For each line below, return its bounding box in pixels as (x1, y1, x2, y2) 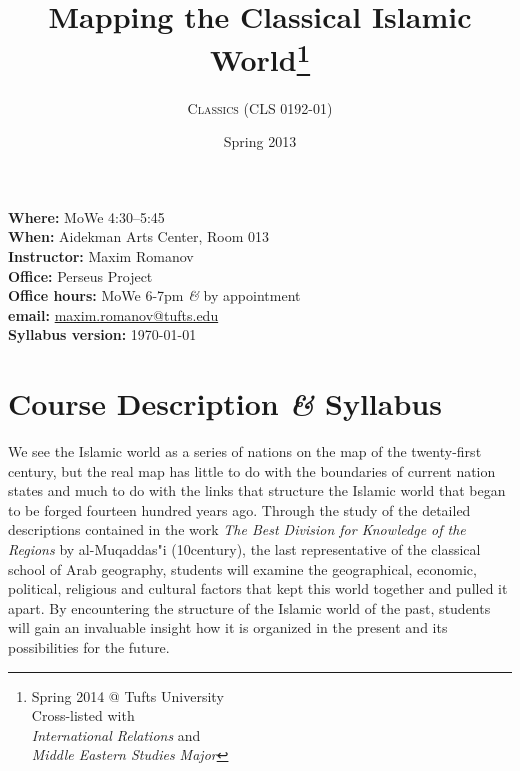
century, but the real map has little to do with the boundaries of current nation (8, 460, 496, 481)
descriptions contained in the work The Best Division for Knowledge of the (8, 519, 466, 540)
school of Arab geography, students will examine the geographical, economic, (8, 558, 477, 579)
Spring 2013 (223, 131, 297, 152)
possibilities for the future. (8, 637, 170, 658)
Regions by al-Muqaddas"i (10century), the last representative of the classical (8, 539, 481, 560)
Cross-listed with (31, 705, 135, 726)
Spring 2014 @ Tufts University (31, 685, 224, 706)
